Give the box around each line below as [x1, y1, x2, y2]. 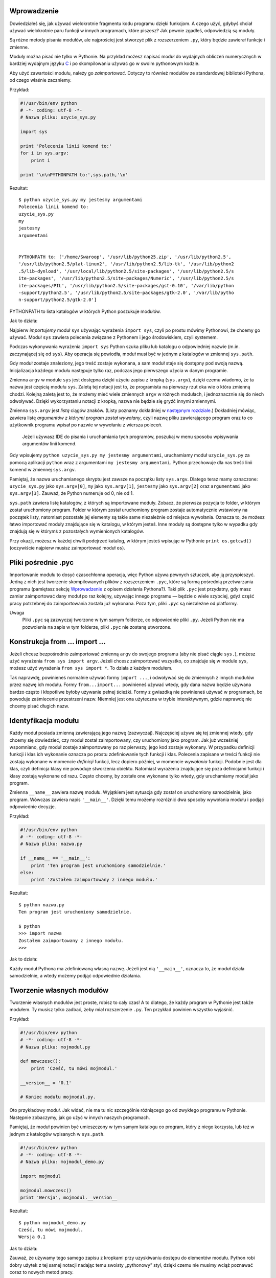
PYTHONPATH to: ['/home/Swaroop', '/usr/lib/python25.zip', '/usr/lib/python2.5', [18, 254, 232, 260]
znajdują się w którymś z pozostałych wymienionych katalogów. [9, 528, 144, 534]
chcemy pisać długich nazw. [9, 703, 70, 709]
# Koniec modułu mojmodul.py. [20, 1094, 96, 1100]
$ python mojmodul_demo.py [18, 1220, 86, 1225]
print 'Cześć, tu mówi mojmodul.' [31, 1065, 118, 1071]
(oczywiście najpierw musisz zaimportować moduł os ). [9, 545, 125, 551]
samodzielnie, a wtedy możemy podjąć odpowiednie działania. [9, 973, 142, 979]
